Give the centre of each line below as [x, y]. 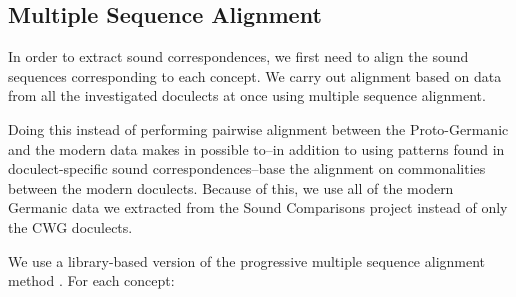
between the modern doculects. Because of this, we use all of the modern [231, 187]
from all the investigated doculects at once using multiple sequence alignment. [247, 95]
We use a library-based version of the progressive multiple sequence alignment [247, 260]
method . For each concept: [91, 280]
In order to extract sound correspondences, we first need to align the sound [238, 56]
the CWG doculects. [70, 226]
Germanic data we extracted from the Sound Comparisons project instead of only [258, 207]
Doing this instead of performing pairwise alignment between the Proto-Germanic [258, 128]
